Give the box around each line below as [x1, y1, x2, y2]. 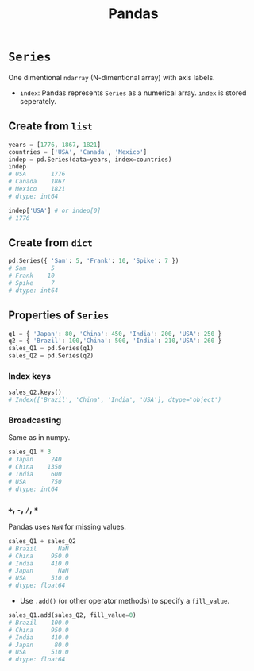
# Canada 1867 [8, 178, 66, 186]
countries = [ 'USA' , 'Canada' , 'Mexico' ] [8, 148, 148, 156]
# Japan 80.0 [8, 641, 69, 649]
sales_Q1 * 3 [8, 448, 52, 457]
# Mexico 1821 [8, 185, 66, 193]
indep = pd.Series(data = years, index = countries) [8, 156, 172, 164]
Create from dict [8, 236, 93, 249]
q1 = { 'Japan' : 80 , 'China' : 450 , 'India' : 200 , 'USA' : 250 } [8, 330, 222, 337]
